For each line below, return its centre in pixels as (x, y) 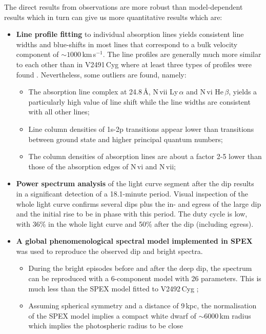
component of (37, 54)
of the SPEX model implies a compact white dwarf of (112, 315)
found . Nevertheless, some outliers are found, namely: (101, 74)
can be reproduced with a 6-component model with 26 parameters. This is (145, 278)
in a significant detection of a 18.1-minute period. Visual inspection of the (132, 193)
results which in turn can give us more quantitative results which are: (113, 17)
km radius (235, 315)
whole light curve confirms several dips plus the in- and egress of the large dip (139, 203)
